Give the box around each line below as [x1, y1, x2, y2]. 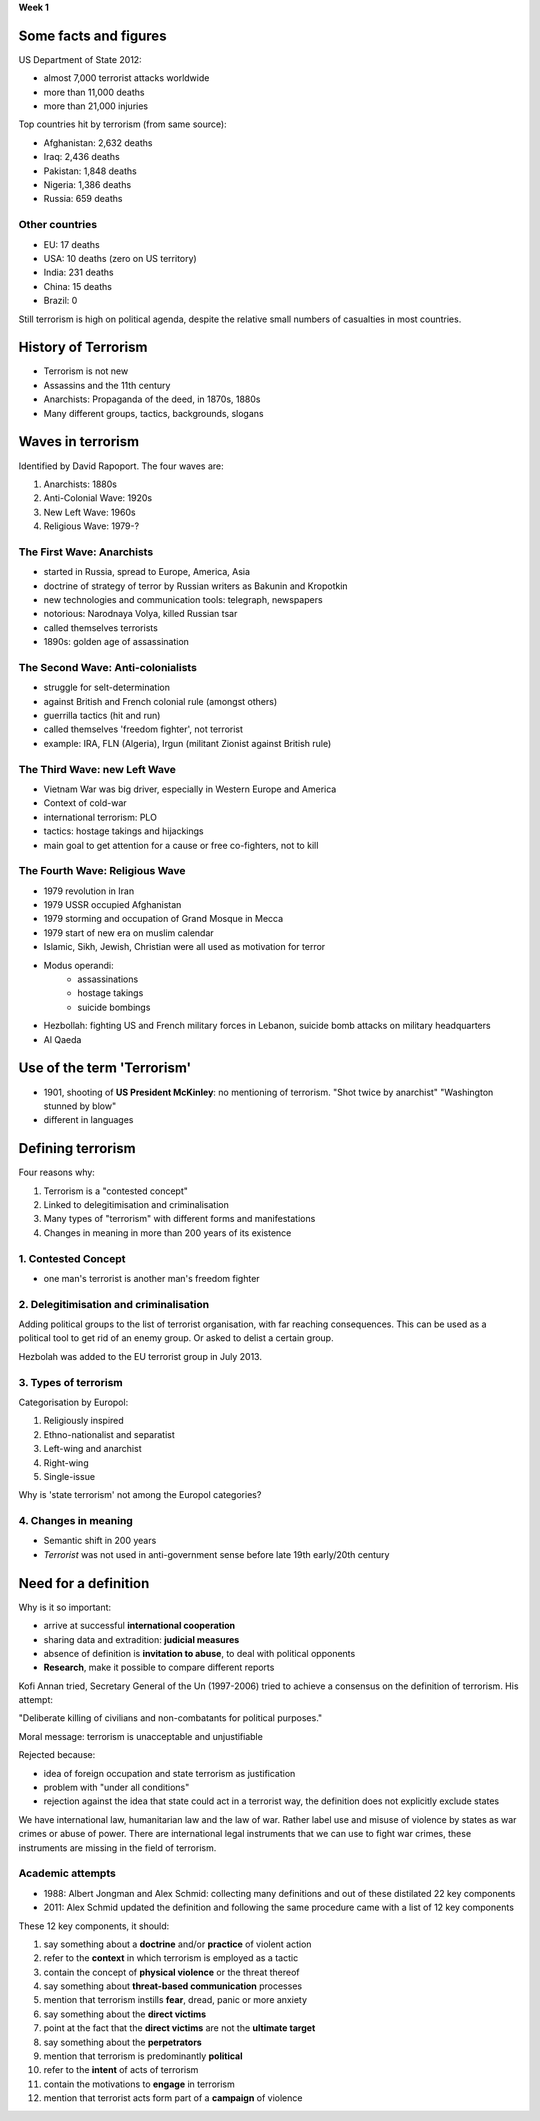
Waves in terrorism [18, 433, 140, 450]
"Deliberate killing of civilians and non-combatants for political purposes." [18, 1712, 323, 1724]
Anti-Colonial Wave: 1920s [43, 492, 153, 504]
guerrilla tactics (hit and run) [43, 710, 161, 722]
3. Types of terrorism [18, 1375, 124, 1389]
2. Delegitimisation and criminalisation [18, 1297, 210, 1311]
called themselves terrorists [43, 621, 159, 634]
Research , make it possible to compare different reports [43, 1661, 275, 1674]
